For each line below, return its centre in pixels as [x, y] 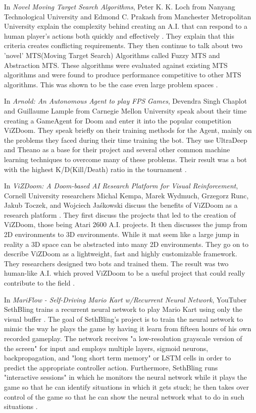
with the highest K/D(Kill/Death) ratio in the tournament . [95, 169]
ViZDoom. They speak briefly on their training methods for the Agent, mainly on [128, 130]
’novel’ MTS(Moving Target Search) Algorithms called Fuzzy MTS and [112, 55]
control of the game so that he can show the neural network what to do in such [124, 396]
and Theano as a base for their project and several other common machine [117, 149]
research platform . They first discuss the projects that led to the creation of [120, 214]
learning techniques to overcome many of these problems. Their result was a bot [126, 159]
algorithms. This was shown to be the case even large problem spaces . [111, 84]
